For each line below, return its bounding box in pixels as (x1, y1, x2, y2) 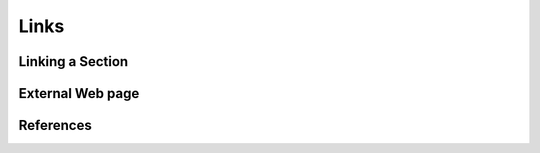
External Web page (18, 85, 140, 102)
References (18, 117, 92, 134)
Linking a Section (18, 53, 129, 70)
